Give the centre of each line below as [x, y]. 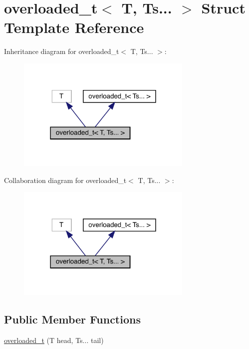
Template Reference [74, 27]
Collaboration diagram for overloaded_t [65, 180]
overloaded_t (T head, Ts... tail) [54, 340]
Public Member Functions [72, 319]
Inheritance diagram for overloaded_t [62, 51]
